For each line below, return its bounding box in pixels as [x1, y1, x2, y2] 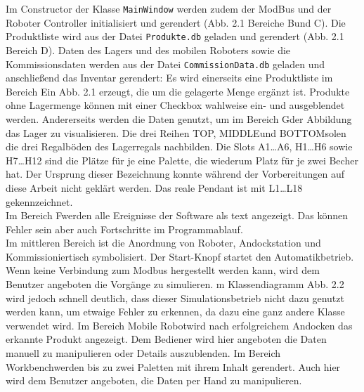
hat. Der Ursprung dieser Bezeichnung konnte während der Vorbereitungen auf [6, 166, 344, 181]
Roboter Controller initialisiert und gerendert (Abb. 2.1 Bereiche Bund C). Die [6, 15, 346, 30]
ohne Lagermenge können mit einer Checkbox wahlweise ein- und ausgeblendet [6, 98, 345, 112]
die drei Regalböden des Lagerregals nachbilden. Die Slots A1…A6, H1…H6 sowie [6, 139, 353, 154]
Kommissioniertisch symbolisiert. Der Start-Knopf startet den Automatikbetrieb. [6, 249, 354, 263]
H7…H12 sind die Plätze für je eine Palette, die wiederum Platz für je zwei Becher [6, 152, 358, 167]
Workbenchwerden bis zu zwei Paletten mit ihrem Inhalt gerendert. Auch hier [6, 359, 341, 374]
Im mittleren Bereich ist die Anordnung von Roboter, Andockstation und [6, 235, 321, 250]
